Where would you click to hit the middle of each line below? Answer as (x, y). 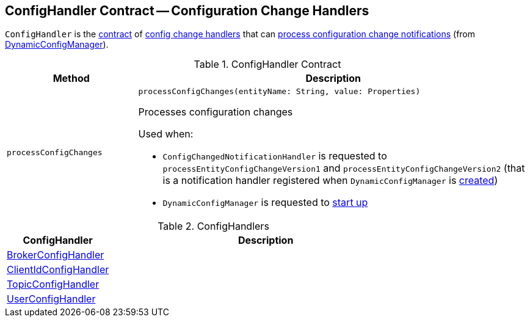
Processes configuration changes (216, 112)
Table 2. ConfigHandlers (213, 226)
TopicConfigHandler (53, 284)
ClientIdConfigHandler (58, 270)
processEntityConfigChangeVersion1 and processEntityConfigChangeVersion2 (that (344, 168)
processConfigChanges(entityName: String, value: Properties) (279, 92)
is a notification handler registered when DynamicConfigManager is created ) (330, 181)
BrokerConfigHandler (56, 255)
